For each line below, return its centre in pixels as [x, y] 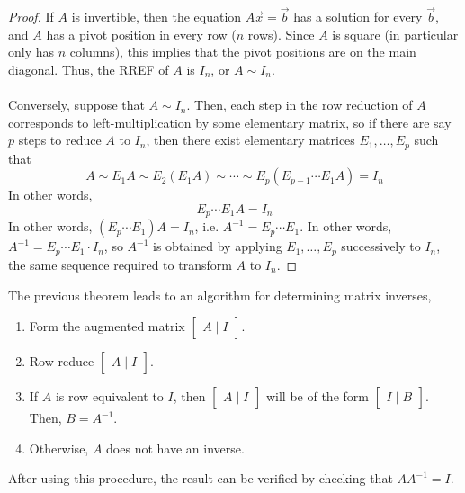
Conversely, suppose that [76, 105]
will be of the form [317, 396]
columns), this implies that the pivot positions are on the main [243, 52]
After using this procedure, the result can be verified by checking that [201, 478]
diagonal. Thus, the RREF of [89, 69]
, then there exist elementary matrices [250, 140]
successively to [381, 246]
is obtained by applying [218, 246]
